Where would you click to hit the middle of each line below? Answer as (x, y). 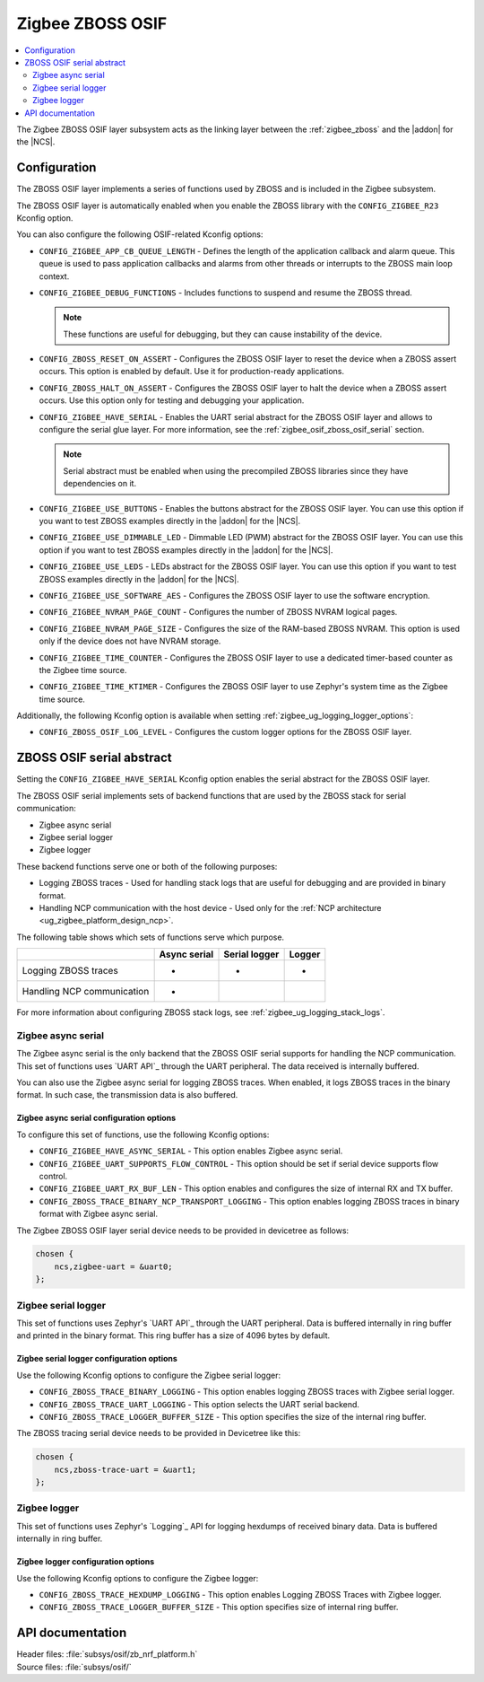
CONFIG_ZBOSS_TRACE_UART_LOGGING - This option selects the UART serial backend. (199, 1404)
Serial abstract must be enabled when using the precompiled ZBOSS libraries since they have (236, 470)
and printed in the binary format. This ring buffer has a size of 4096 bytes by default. (173, 1336)
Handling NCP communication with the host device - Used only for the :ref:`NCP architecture (210, 907)
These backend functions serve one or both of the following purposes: (147, 866)
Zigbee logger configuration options (86, 1562)
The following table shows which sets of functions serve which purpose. (151, 937)
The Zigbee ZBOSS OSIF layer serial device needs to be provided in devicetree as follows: (183, 1231)
